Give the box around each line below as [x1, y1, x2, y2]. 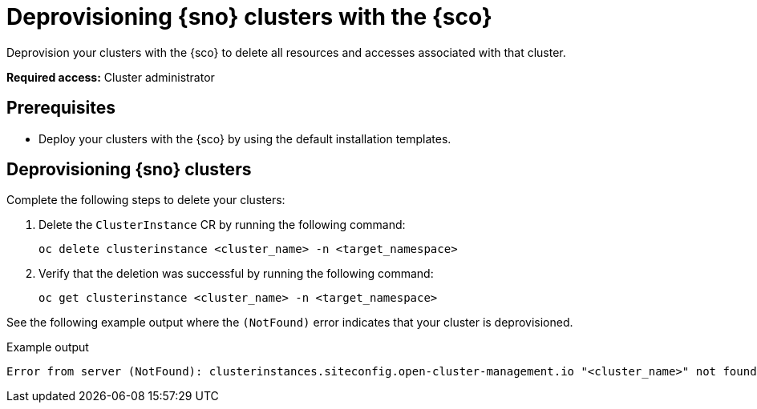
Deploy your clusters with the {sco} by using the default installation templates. [38, 131, 451, 146]
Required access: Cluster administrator [6, 70, 215, 84]
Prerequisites [6, 98, 115, 118]
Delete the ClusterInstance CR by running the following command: [38, 218, 406, 232]
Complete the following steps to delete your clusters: [6, 193, 285, 207]
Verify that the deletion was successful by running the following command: [38, 267, 434, 281]
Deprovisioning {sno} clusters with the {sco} [6, 3, 492, 30]
